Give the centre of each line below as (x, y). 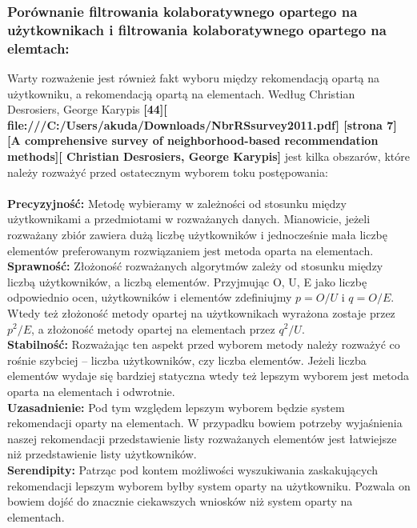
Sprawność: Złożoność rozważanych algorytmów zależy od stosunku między (195, 266)
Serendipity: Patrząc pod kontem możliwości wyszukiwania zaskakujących (192, 469)
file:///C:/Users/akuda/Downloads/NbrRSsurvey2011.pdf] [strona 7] (202, 124)
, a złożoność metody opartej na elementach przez (153, 328)
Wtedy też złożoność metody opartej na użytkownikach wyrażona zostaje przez (201, 312)
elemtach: (38, 48)
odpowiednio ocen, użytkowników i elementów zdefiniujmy (150, 297)
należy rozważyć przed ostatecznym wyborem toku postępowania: (168, 172)
